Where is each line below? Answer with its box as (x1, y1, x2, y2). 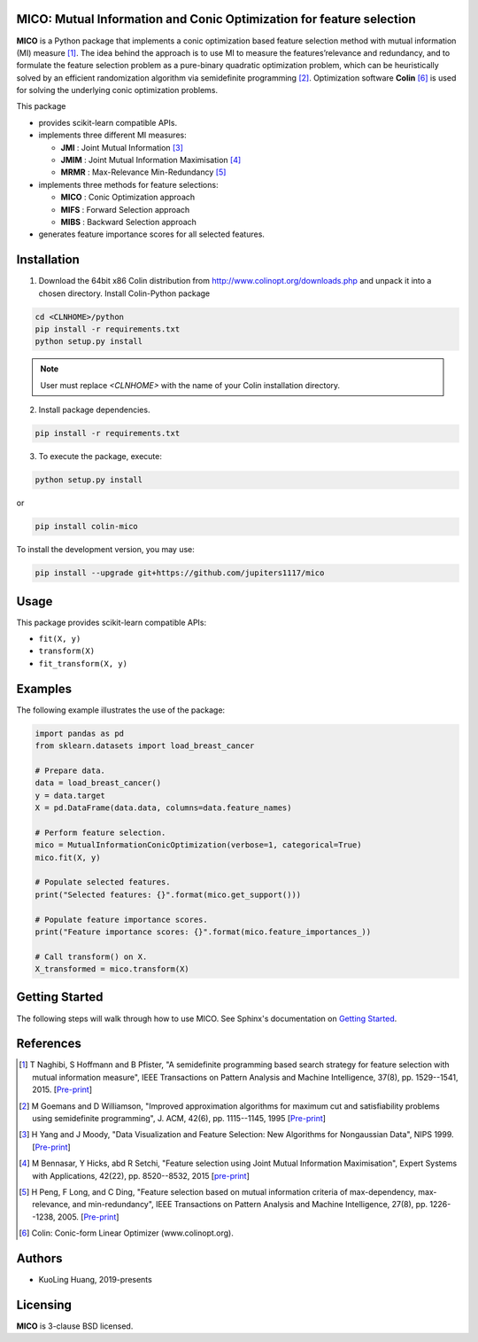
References (16, 1036, 81, 1051)
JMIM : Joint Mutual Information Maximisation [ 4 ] (60, 155, 242, 166)
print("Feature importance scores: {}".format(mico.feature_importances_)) (35, 926, 372, 937)
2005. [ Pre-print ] (57, 1211, 119, 1222)
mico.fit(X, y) (35, 852, 101, 862)
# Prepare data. (35, 765, 106, 776)
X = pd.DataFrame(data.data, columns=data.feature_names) (35, 803, 292, 813)
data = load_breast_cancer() (35, 778, 162, 788)
